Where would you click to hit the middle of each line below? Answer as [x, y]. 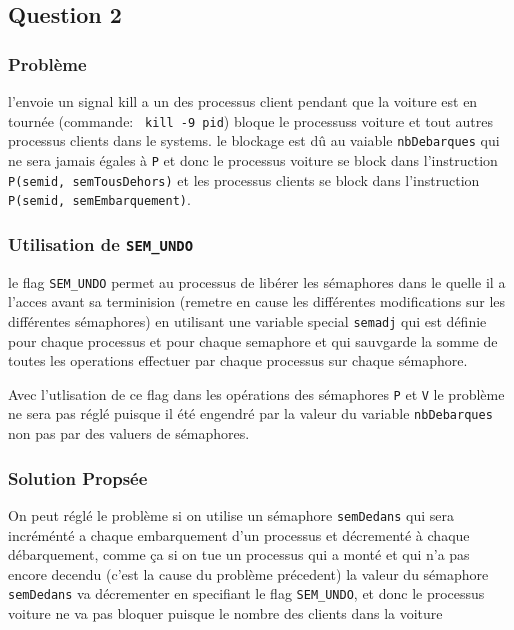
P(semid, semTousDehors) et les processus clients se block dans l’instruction [244, 179]
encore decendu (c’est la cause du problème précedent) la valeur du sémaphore [248, 573]
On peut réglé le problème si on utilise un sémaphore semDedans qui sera [231, 514]
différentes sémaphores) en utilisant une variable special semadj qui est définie [247, 320]
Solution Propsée [78, 477]
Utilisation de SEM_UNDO [101, 243]
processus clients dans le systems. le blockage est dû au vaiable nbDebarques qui [254, 140]
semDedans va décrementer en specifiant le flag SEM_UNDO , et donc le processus [246, 593]
